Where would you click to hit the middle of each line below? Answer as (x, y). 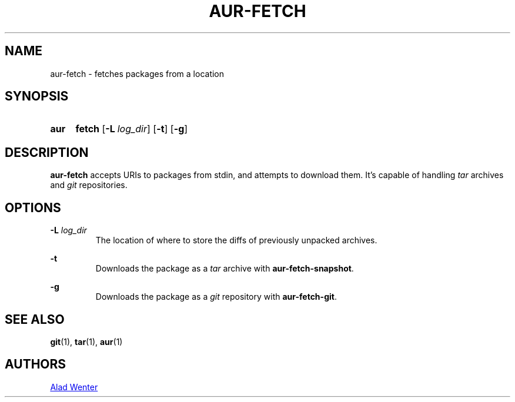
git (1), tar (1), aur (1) (86, 341)
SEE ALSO (35, 319)
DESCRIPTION (47, 152)
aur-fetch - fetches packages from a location (137, 73)
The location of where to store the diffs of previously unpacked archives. (236, 240)
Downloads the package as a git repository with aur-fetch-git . (216, 297)
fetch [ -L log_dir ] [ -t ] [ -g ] (132, 129)
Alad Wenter (74, 387)
